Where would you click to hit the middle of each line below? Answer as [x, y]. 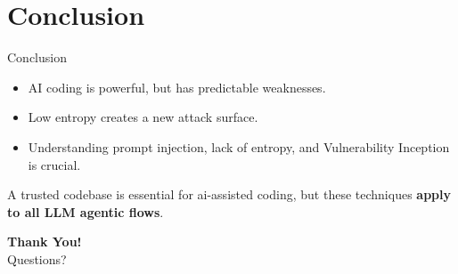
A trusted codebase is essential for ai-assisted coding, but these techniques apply [229, 194]
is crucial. [54, 164]
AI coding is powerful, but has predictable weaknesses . [177, 87]
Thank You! [45, 242]
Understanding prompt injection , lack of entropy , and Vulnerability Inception [239, 146]
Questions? [37, 258]
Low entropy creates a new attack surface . [143, 117]
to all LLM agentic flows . [86, 211]
